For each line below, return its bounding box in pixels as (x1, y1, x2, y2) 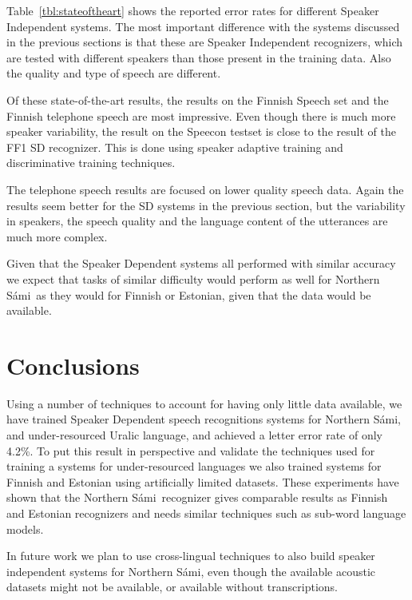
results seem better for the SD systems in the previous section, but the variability (6, 197, 406, 213)
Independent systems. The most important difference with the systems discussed (6, 18, 400, 34)
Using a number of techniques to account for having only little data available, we (6, 395, 402, 411)
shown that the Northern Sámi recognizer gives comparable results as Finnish (6, 489, 388, 506)
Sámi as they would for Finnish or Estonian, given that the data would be (6, 286, 371, 303)
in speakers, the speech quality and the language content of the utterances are (6, 213, 388, 229)
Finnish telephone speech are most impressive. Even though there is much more (6, 107, 396, 124)
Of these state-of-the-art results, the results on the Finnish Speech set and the (6, 91, 389, 108)
